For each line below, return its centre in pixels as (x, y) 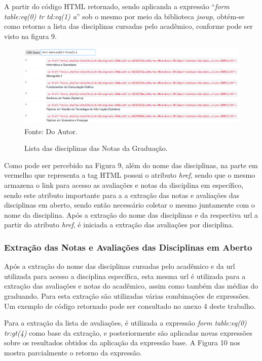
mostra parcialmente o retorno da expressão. (73, 352)
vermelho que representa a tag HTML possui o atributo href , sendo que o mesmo (130, 175)
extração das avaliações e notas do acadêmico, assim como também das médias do (131, 286)
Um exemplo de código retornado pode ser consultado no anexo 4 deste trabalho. (130, 306)
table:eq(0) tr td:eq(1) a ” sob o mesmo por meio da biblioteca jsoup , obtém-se (124, 16)
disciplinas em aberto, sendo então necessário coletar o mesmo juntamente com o (129, 205)
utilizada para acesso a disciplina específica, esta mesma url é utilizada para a (125, 276)
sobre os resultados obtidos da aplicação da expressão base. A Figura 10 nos (122, 343)
